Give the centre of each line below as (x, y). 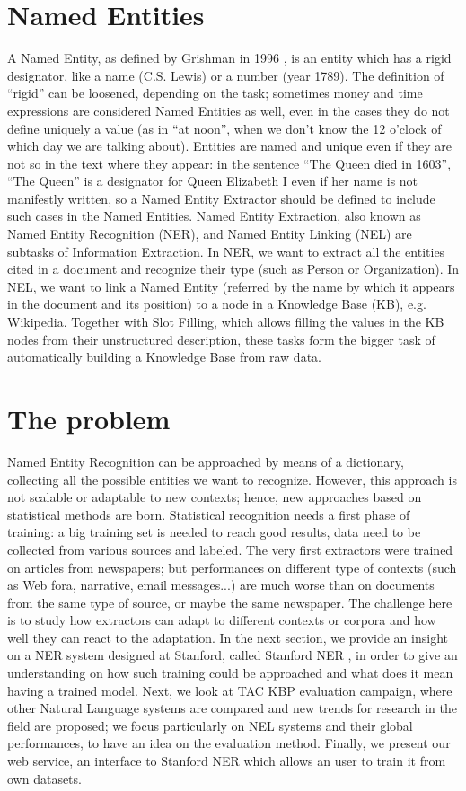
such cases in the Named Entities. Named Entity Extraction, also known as (214, 216)
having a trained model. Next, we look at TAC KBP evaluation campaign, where (230, 690)
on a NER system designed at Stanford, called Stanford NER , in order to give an (233, 655)
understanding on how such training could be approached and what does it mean (230, 673)
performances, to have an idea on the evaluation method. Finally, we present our (229, 743)
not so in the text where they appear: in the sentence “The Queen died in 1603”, (229, 163)
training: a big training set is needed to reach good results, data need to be (214, 532)
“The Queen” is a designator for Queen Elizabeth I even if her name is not (213, 181)
